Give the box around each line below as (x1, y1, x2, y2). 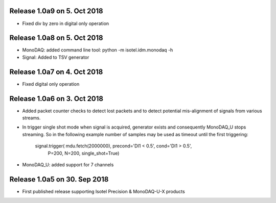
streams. (22, 115, 41, 121)
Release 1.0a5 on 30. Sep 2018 (9, 175, 109, 184)
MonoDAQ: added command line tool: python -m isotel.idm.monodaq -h (22, 47, 173, 53)
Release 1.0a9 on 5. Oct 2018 (9, 7, 103, 15)
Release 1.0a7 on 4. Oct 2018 (9, 67, 103, 76)
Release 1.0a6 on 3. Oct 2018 (9, 94, 103, 103)
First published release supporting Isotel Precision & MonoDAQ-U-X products (22, 188, 185, 194)
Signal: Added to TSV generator (22, 54, 89, 60)
